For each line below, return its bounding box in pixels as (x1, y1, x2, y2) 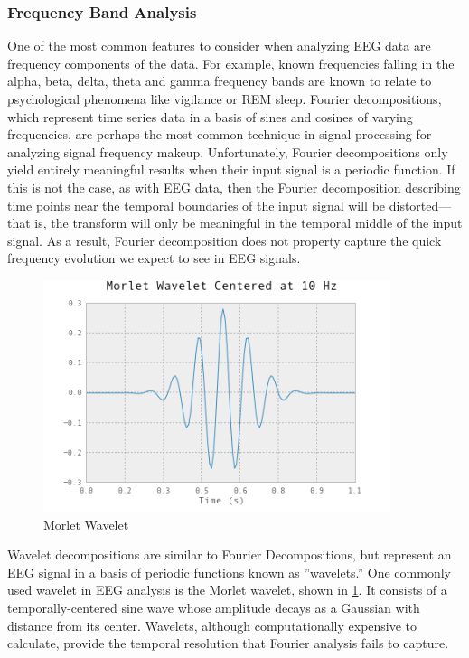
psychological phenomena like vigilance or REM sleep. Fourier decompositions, (7, 89, 442, 108)
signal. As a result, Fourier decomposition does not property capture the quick (7, 230, 442, 249)
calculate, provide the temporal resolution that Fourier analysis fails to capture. (7, 634, 449, 653)
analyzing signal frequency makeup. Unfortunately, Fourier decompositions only (7, 142, 448, 161)
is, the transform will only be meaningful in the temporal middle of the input (34, 213, 463, 232)
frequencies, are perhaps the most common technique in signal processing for (7, 125, 432, 144)
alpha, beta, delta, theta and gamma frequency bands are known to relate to (7, 71, 432, 90)
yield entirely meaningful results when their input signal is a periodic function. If (7, 160, 455, 179)
